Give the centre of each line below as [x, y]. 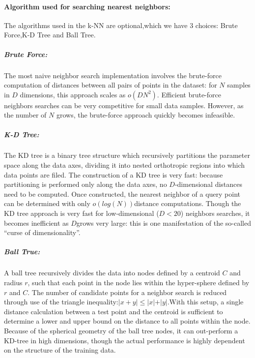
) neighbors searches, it [215, 213]
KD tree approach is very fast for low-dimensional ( [82, 213]
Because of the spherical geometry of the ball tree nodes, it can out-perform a [121, 330]
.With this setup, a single [205, 302]
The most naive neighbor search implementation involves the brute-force [113, 75]
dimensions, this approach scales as [73, 94]
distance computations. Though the [188, 203]
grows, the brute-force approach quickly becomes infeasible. [146, 115]
